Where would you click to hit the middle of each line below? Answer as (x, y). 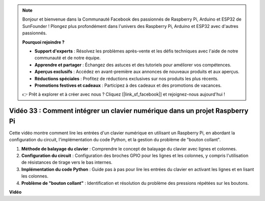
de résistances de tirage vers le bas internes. (67, 162)
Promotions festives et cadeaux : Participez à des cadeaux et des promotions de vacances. (128, 85)
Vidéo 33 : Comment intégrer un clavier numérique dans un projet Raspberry (129, 111)
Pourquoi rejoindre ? (43, 42)
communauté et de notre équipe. (68, 58)
